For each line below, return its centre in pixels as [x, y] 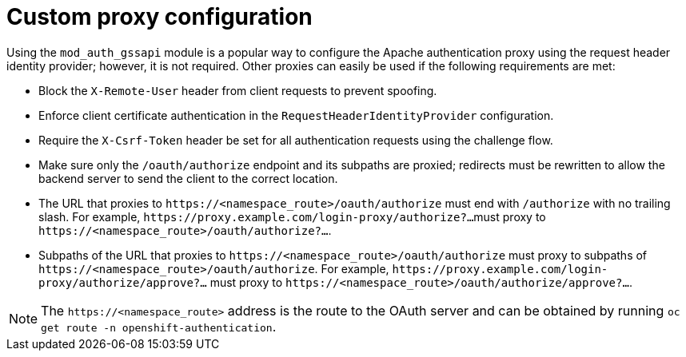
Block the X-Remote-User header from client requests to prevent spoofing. [238, 90]
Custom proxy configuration [160, 17]
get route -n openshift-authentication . [159, 326]
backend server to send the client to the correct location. [188, 178]
